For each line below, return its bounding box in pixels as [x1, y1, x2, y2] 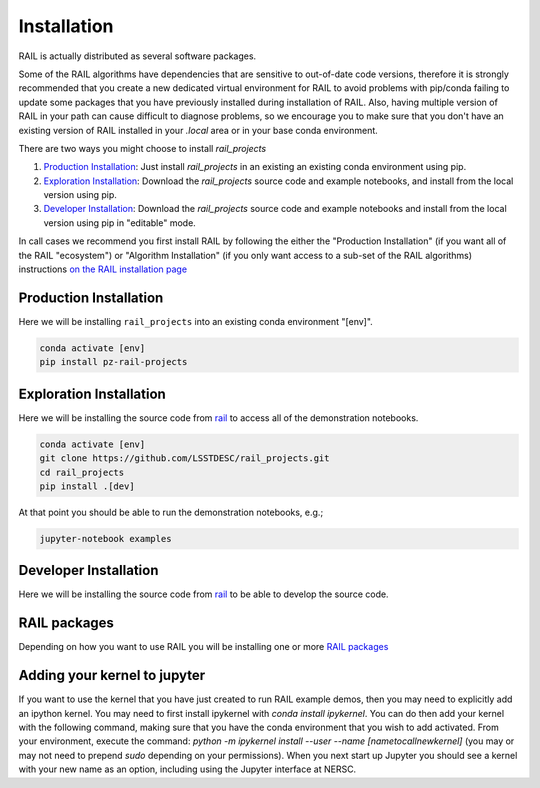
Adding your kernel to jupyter [18, 667, 206, 684]
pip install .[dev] [39, 480, 135, 492]
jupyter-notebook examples [39, 533, 172, 544]
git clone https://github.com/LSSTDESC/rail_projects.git [39, 453, 330, 464]
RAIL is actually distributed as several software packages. [18, 50, 257, 62]
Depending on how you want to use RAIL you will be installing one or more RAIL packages [18, 641, 389, 653]
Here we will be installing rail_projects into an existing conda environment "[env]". [18, 315, 374, 327]
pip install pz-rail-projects [39, 356, 188, 368]
